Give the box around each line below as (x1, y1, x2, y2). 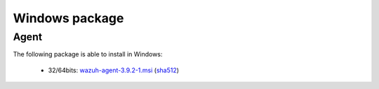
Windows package (13, 10, 124, 26)
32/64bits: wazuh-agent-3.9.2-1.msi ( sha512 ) (48, 66, 179, 74)
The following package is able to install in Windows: (13, 50, 163, 58)
